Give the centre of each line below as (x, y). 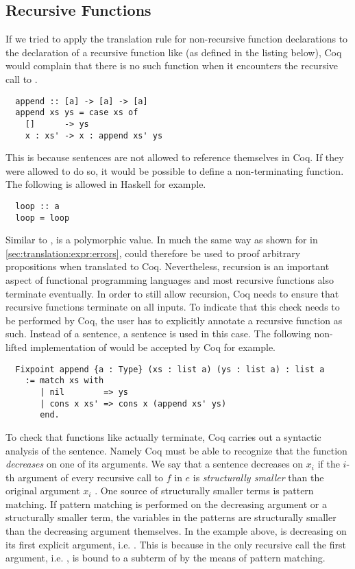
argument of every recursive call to (90, 477)
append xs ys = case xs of (77, 113)
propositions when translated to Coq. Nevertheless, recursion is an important (168, 266)
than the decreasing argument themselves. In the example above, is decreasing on (176, 531)
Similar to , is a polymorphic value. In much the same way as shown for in (162, 240)
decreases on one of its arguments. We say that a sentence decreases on (155, 464)
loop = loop (42, 218)
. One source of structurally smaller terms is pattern (204, 491)
